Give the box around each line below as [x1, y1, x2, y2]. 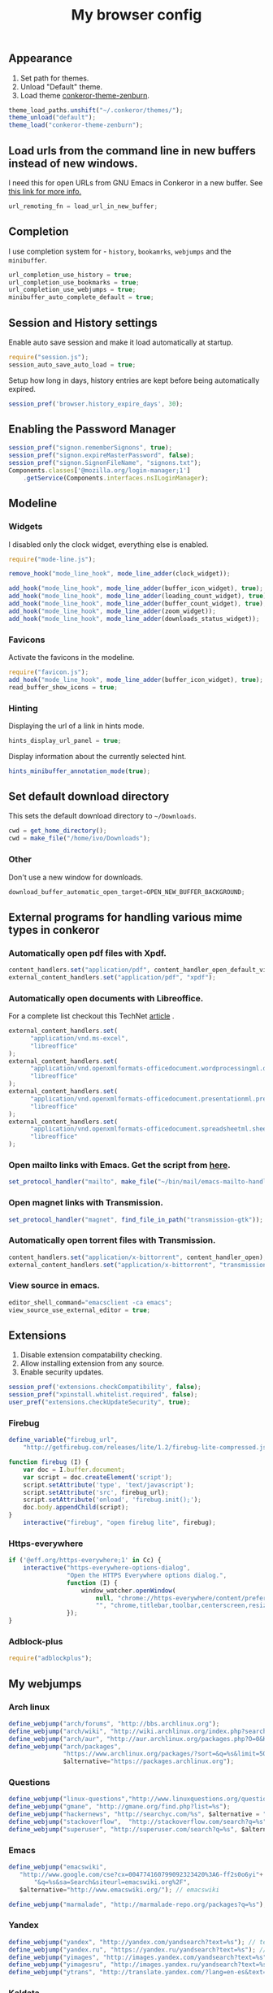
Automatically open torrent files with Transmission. [8, 1235, 216, 1246]
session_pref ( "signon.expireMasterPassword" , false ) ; [8, 451, 195, 460]
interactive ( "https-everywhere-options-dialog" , [23, 1564, 191, 1572]
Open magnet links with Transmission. [8, 1197, 164, 1209]
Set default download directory [8, 790, 170, 804]
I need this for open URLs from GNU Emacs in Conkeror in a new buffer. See [8, 178, 263, 188]
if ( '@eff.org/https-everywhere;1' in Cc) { [8, 1557, 162, 1565]
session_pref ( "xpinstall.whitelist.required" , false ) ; [8, 1391, 198, 1399]
